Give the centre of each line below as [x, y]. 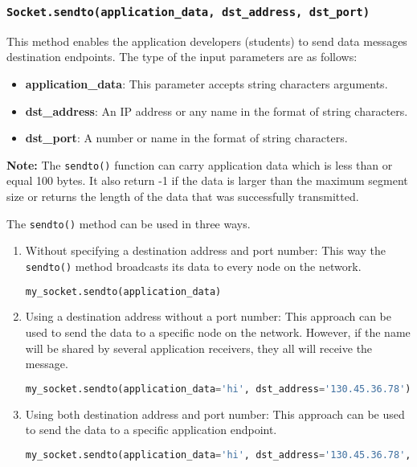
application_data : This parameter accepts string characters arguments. [206, 83]
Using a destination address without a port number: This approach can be [208, 316]
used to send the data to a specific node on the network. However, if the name [218, 332]
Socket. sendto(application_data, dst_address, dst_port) [188, 12]
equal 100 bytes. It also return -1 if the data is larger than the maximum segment [207, 180]
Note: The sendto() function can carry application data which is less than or [200, 164]
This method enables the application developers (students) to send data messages [207, 41]
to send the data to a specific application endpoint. [151, 430]
